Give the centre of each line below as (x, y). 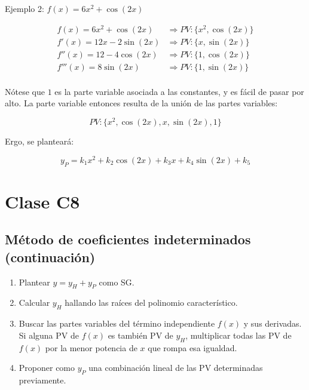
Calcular (34, 303)
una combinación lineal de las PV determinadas (176, 368)
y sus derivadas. (273, 323)
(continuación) (50, 257)
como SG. (117, 282)
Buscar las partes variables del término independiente (117, 323)
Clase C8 (42, 201)
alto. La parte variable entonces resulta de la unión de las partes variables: (141, 103)
